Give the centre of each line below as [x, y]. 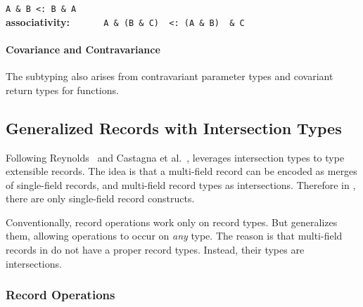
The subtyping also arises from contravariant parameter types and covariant [170, 76]
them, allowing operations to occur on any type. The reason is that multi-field [174, 236]
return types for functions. [62, 90]
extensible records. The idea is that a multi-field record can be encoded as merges [181, 171]
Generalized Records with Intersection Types [174, 128]
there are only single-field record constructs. [100, 198]
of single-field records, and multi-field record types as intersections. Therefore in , [181, 184]
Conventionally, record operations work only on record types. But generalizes [172, 222]
